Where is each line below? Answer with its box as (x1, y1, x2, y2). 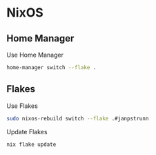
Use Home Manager (6, 51, 64, 59)
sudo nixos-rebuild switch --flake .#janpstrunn (6, 115, 149, 122)
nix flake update (6, 140, 57, 148)
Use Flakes (6, 102, 39, 110)
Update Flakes (6, 127, 48, 136)
